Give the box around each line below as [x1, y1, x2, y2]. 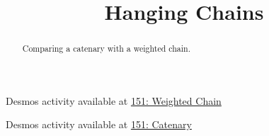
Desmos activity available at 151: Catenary [6, 117, 192, 132]
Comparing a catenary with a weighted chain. [22, 42, 191, 55]
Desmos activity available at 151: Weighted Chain [6, 93, 222, 108]
